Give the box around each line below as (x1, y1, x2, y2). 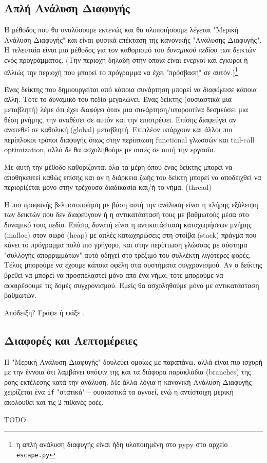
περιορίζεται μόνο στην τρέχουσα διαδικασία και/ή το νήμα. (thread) (4, 182, 212, 192)
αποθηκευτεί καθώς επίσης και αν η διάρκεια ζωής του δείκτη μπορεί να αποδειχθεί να (4, 171, 261, 182)
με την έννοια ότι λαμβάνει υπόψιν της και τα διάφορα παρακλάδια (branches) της (4, 366, 251, 377)
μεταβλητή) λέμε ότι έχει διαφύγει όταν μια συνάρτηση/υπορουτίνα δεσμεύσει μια (4, 104, 248, 115)
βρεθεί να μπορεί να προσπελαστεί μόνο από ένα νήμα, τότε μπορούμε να (4, 269, 223, 280)
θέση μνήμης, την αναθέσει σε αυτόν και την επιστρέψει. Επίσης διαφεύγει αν (4, 114, 236, 124)
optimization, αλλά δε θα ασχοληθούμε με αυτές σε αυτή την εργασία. (4, 144, 216, 155)
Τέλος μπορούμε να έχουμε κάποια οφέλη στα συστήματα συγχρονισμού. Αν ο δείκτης (4, 259, 262, 270)
